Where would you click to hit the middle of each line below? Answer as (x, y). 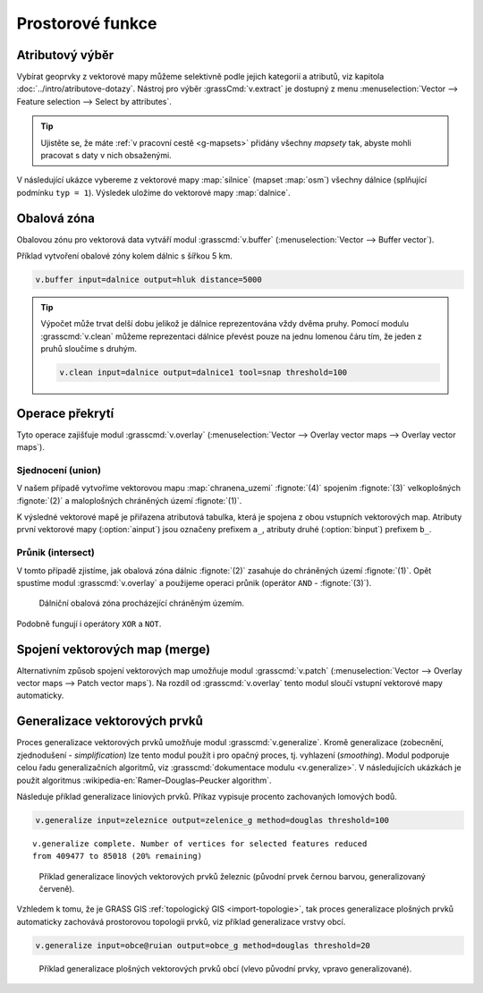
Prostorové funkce (87, 23)
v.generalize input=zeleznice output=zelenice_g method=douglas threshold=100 (212, 820)
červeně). (57, 889)
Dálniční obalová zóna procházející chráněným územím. (142, 603)
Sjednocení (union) (59, 470)
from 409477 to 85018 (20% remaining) (118, 856)
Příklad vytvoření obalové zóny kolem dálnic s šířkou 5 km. (124, 256)
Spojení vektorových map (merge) (113, 649)
